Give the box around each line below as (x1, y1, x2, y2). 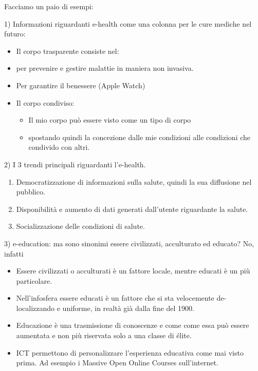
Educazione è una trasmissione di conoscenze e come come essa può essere (16, 320, 249, 330)
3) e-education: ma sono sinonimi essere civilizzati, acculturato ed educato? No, (4, 238, 254, 248)
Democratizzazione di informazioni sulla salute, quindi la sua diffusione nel (16, 176, 252, 187)
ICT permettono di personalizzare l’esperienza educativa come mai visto (16, 347, 244, 358)
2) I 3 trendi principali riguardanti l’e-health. (4, 159, 146, 169)
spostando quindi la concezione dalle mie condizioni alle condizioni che (28, 131, 251, 142)
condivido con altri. (28, 142, 90, 152)
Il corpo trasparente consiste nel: (16, 45, 119, 56)
